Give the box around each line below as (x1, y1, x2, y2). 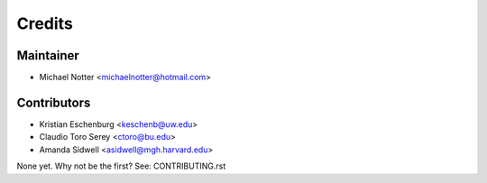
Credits (16, 14, 74, 33)
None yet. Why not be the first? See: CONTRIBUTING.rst (16, 160, 226, 171)
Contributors (16, 95, 91, 110)
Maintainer (16, 48, 80, 63)
